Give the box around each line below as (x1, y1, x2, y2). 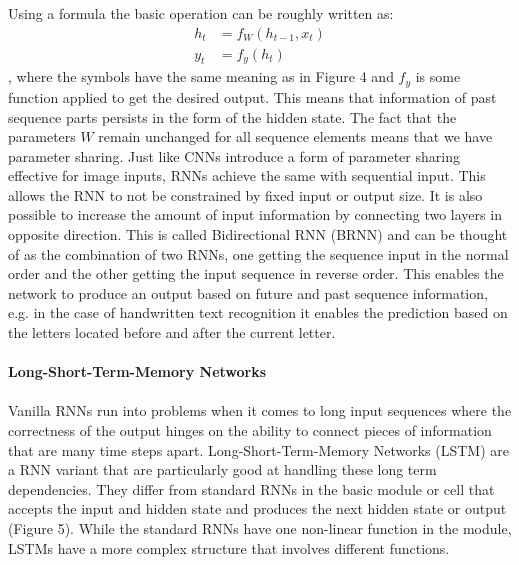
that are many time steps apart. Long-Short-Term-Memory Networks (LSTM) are (8, 439, 509, 460)
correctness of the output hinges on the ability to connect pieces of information (8, 420, 492, 440)
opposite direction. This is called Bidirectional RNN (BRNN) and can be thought (8, 224, 508, 245)
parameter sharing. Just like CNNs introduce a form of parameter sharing (8, 145, 460, 166)
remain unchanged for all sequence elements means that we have (98, 126, 493, 147)
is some (415, 66, 461, 87)
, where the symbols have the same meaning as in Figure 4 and (8, 66, 394, 87)
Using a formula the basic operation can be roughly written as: (8, 3, 394, 23)
